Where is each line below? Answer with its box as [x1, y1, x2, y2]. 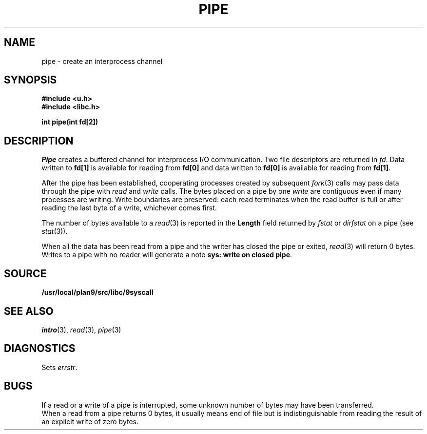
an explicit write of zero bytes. [41, 417, 138, 426]
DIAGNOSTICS [4, 342, 76, 355]
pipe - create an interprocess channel [41, 57, 163, 65]
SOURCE [4, 267, 47, 280]
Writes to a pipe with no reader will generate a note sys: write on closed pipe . [41, 250, 292, 259]
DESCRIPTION [4, 134, 74, 147]
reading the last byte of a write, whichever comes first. [41, 204, 217, 212]
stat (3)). [41, 227, 68, 236]
